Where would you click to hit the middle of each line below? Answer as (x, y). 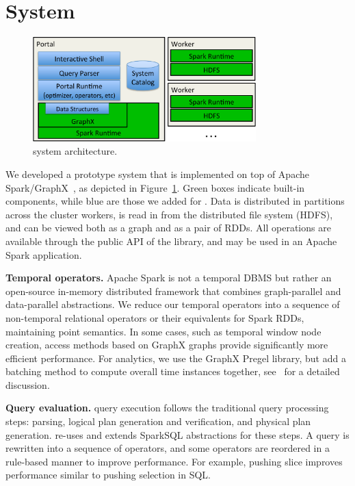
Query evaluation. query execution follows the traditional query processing (167, 408)
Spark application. (44, 254)
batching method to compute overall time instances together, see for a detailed (173, 371)
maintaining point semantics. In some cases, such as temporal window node (163, 331)
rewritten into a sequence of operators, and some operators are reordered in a (168, 448)
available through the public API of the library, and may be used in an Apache (171, 241)
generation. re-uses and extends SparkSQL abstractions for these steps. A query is (177, 434)
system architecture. (75, 151)
